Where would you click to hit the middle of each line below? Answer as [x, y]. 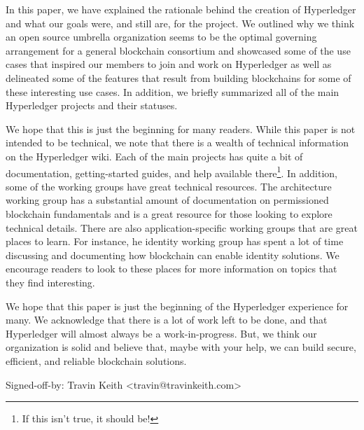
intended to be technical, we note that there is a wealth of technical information [177, 143]
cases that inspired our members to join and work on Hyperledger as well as [169, 64]
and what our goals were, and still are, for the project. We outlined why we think [180, 23]
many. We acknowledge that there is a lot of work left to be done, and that [167, 320]
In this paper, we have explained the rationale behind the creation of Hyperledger [181, 9]
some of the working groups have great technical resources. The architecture [169, 186]
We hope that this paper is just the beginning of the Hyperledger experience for [177, 306]
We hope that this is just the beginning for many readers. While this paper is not [181, 129]
